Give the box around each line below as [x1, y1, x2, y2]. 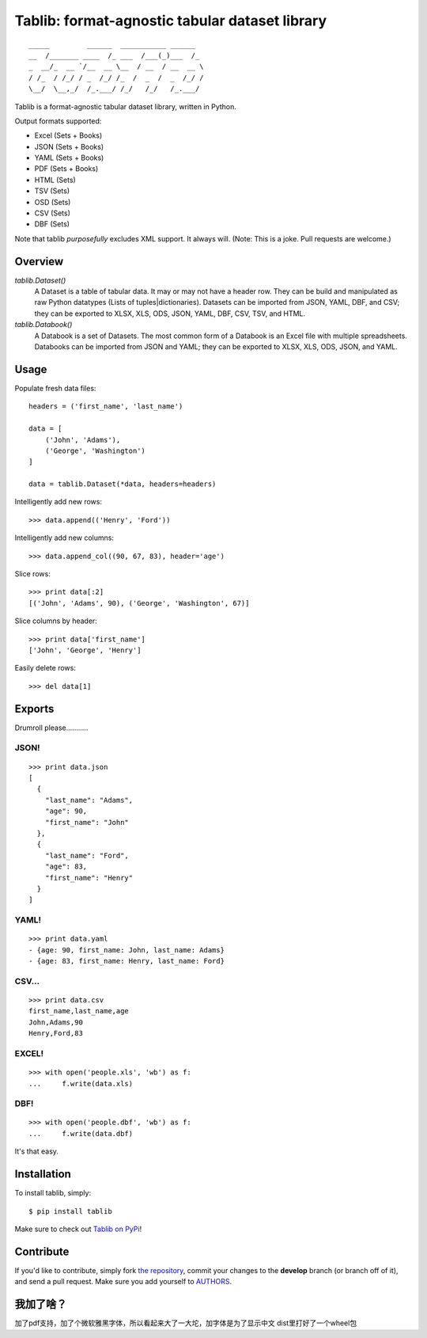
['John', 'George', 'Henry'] [28, 645, 142, 655]
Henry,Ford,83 [28, 1029, 83, 1038]
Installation [14, 1168, 71, 1181]
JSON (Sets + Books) [34, 142, 104, 151]
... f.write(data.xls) [28, 1079, 134, 1088]
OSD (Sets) [34, 197, 71, 207]
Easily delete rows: [14, 663, 77, 673]
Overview [14, 254, 64, 268]
